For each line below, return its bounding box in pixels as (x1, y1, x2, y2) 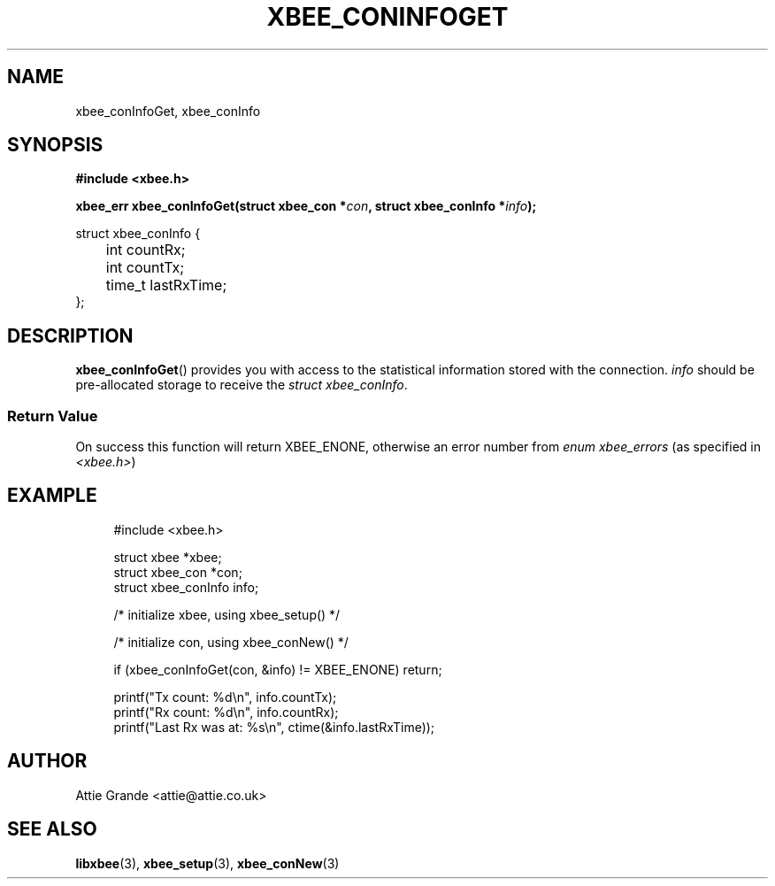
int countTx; (105, 258, 185, 277)
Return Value (7, 406, 98, 425)
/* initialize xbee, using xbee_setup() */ (113, 606, 341, 622)
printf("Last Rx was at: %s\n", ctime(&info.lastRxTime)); (113, 719, 435, 735)
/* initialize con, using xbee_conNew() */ (113, 634, 349, 650)
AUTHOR (7, 750, 88, 773)
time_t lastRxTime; (105, 276, 227, 295)
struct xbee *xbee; (113, 549, 222, 565)
